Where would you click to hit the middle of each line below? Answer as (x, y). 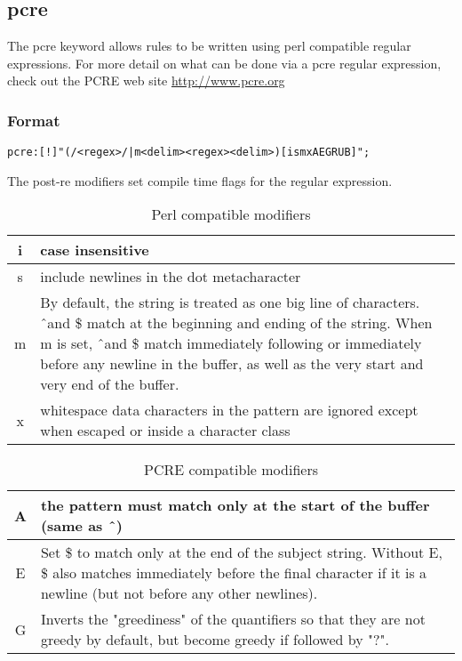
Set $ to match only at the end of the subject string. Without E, (241, 552)
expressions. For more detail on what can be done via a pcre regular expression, (224, 63)
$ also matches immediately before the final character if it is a (234, 573)
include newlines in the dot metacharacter (171, 277)
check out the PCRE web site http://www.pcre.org (146, 81)
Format (34, 120)
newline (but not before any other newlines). (179, 593)
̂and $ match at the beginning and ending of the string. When (236, 323)
